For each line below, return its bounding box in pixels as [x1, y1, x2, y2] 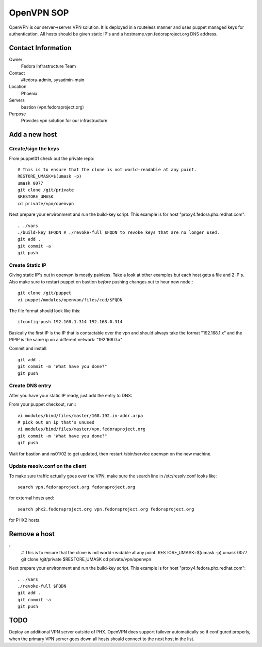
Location [9, 84, 27, 89]
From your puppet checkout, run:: [9, 402, 76, 407]
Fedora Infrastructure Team [21, 63, 76, 69]
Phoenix [21, 90, 38, 96]
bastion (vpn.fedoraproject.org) [21, 104, 84, 110]
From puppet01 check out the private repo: [9, 156, 95, 161]
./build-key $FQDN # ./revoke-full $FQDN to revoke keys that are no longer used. [17, 230, 220, 235]
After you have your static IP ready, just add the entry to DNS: [9, 392, 132, 398]
